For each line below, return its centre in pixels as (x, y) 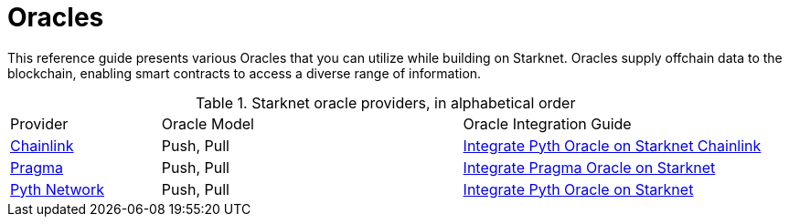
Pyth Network (57, 189)
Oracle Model (208, 123)
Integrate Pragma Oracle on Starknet (589, 167)
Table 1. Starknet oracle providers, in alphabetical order (385, 102)
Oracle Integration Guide (547, 123)
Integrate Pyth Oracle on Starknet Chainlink (612, 145)
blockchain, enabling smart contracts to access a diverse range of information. (245, 73)
